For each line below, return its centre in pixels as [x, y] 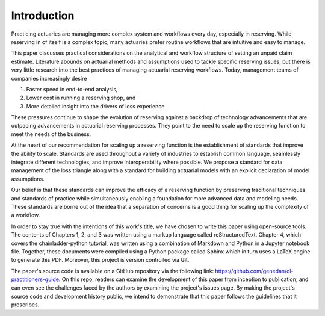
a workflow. [26, 215]
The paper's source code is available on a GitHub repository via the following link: [113, 271]
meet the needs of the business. [51, 134]
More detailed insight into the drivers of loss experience [95, 106]
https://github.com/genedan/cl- [254, 271]
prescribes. [25, 305]
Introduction [43, 16]
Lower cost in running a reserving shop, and [81, 98]
